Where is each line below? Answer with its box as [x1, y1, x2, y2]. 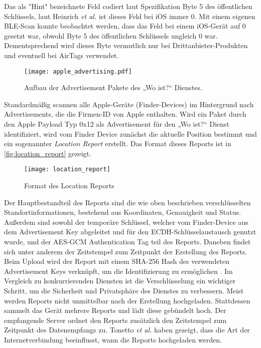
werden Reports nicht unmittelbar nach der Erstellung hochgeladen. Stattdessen [4, 295, 250, 305]
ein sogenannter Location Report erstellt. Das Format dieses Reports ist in [4, 138, 231, 149]
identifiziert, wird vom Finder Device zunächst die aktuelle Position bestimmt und [4, 128, 257, 139]
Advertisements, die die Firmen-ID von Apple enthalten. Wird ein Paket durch [4, 109, 246, 119]
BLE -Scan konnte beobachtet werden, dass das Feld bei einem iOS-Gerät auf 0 [4, 21, 246, 31]
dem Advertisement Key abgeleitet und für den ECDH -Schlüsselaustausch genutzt [4, 226, 256, 237]
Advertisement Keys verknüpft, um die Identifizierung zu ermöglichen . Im [4, 265, 233, 276]
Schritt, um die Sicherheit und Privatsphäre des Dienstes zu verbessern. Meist [4, 285, 244, 295]
